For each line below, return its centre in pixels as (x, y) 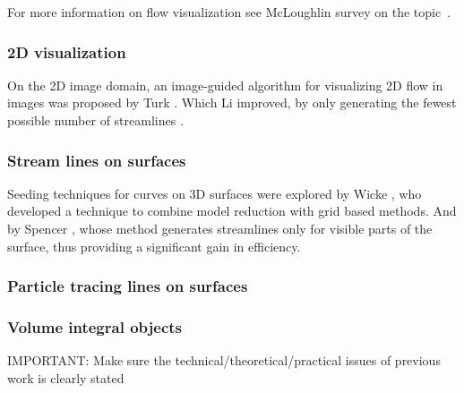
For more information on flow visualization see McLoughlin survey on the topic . (229, 12)
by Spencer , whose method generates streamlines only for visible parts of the (220, 228)
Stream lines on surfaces (97, 160)
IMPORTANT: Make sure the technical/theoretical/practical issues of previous (224, 360)
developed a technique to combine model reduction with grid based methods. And (232, 211)
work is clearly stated (66, 377)
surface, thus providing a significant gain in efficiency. (154, 246)
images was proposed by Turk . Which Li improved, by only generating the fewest (232, 103)
